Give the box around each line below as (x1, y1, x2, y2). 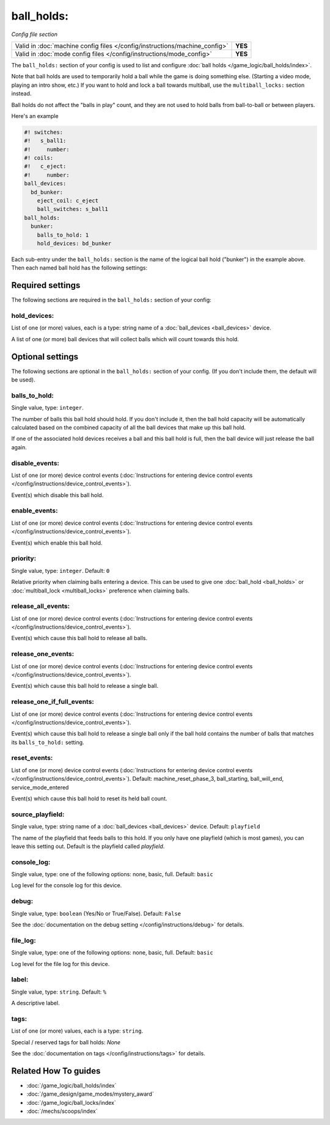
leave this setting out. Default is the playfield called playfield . (11, 843, 165, 850)
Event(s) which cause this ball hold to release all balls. (11, 635, 148, 642)
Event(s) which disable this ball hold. (11, 491, 104, 498)
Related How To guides (11, 1066, 101, 1076)
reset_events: (11, 754, 53, 762)
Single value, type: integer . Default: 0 (11, 567, 110, 574)
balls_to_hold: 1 (37, 231, 89, 238)
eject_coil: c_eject (37, 197, 99, 204)
